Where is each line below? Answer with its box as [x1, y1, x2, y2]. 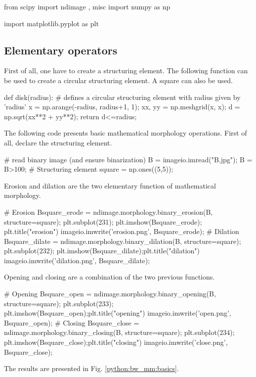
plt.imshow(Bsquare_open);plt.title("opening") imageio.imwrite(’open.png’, [4, 308, 231, 318]
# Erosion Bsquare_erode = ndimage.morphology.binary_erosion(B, [4, 206, 213, 217]
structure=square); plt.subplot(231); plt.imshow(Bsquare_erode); [4, 216, 202, 227]
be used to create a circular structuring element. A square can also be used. [4, 75, 233, 85]
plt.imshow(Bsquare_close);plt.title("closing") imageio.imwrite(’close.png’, [4, 337, 228, 347]
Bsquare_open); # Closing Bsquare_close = [4, 317, 139, 328]
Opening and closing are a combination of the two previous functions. [4, 272, 215, 282]
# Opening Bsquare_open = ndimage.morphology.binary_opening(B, [4, 288, 216, 299]
